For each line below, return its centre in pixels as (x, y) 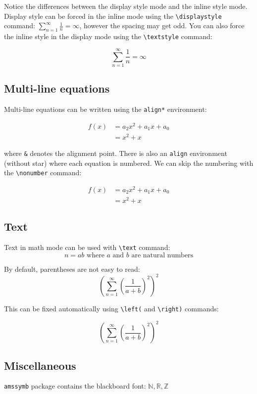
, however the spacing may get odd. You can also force (162, 25)
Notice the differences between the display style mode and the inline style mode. (126, 6)
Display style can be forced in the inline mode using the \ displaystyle (113, 16)
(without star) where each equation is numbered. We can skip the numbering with (129, 163)
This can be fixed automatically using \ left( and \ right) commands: (111, 308)
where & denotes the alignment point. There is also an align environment (116, 153)
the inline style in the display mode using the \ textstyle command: (108, 36)
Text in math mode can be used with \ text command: (87, 247)
